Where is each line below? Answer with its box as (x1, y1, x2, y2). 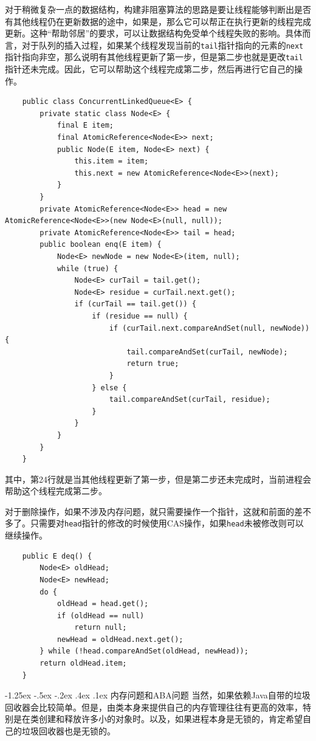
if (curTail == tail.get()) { (74, 300, 196, 309)
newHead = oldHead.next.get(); (57, 635, 184, 644)
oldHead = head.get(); (57, 599, 149, 608)
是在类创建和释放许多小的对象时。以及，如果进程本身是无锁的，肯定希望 (13, 712, 303, 725)
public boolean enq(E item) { (39, 240, 162, 249)
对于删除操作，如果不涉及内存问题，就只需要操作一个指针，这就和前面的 (5, 505, 294, 517)
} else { (92, 383, 127, 392)
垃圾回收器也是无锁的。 (21, 725, 115, 737)
